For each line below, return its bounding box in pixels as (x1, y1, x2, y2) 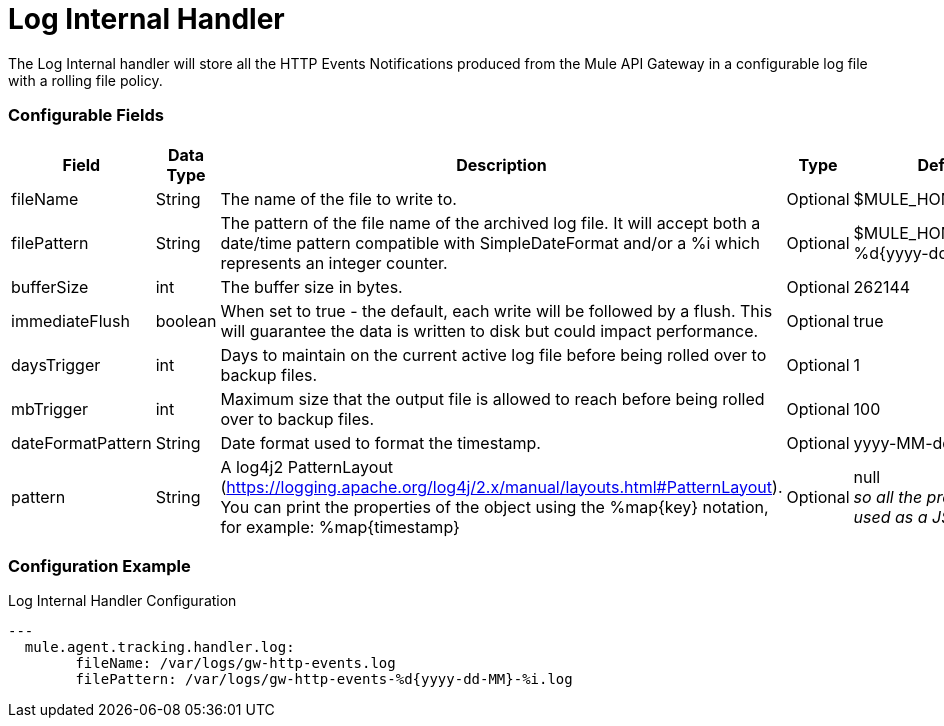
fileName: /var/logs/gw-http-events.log (75, 655, 396, 672)
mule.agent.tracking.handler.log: (24, 639, 295, 656)
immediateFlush (11, 310, 130, 331)
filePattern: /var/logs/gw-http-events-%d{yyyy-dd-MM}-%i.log (75, 671, 573, 688)
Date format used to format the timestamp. (220, 432, 541, 453)
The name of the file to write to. (220, 188, 457, 209)
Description (456, 154, 547, 175)
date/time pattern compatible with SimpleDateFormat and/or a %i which (220, 232, 760, 253)
